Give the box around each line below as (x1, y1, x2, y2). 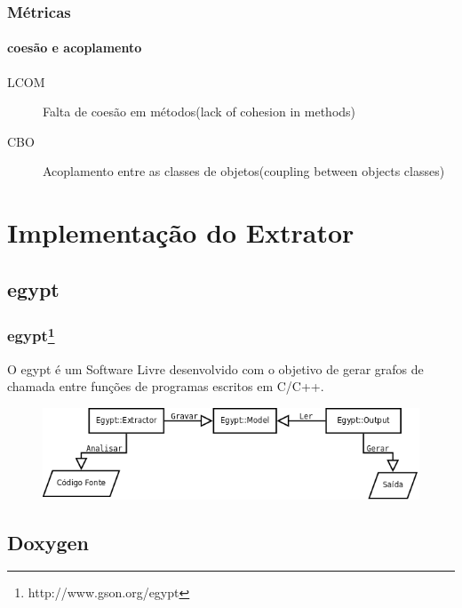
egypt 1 (7, 323, 55, 347)
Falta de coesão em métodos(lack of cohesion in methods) (43, 102, 356, 121)
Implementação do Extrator (7, 214, 354, 251)
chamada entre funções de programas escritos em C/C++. (7, 377, 324, 396)
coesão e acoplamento (7, 38, 142, 57)
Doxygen (7, 528, 89, 556)
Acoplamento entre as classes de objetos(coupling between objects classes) (43, 162, 445, 180)
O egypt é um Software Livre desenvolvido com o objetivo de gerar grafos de (7, 359, 424, 378)
